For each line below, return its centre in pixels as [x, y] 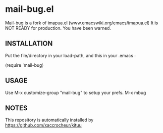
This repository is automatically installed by [49, 120]
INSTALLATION [29, 44]
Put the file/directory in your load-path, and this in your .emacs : [71, 55]
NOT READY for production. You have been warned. [58, 28]
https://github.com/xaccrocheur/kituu [43, 125]
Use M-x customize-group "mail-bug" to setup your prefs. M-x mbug [76, 92]
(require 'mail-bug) [24, 65]
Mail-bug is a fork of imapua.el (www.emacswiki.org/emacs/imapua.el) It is [82, 23]
